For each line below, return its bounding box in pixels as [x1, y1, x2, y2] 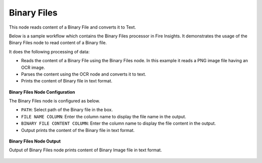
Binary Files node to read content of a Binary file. [9, 40, 107, 46]
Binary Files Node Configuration [9, 89, 75, 95]
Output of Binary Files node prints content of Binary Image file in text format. [9, 147, 162, 153]
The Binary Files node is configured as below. [9, 98, 100, 104]
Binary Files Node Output [9, 138, 61, 144]
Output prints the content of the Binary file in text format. [21, 127, 135, 133]
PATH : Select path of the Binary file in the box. [21, 107, 113, 113]
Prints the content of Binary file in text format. [21, 78, 113, 84]
